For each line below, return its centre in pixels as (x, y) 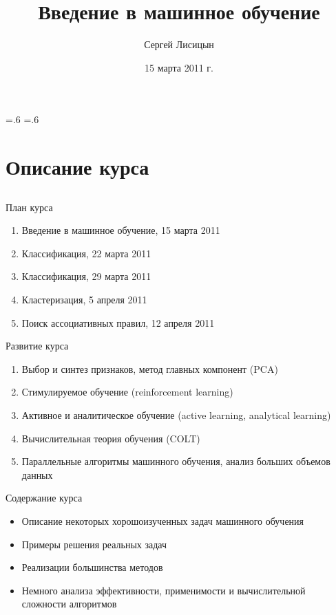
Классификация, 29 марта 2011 (86, 276)
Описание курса (77, 167)
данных (37, 474)
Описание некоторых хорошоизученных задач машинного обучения (163, 520)
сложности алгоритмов (69, 604)
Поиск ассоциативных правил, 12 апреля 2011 (118, 322)
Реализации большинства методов (92, 567)
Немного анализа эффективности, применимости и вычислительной (164, 590)
